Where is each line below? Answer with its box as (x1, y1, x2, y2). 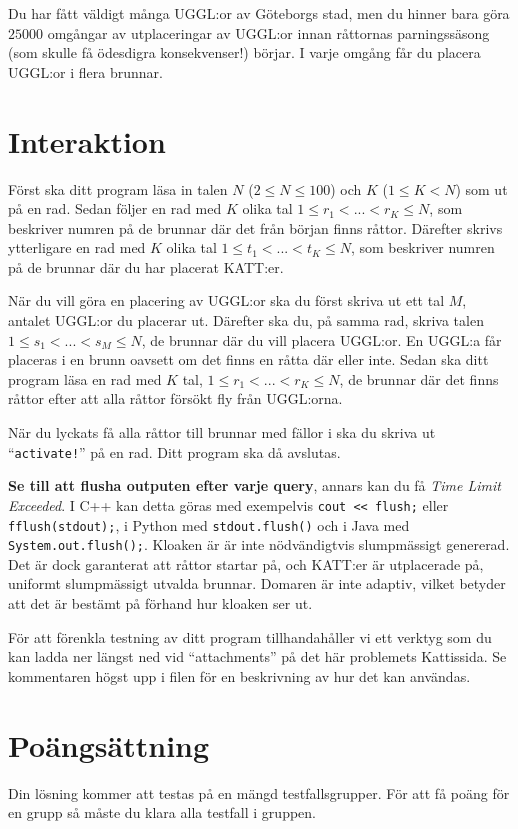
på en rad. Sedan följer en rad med (8, 198, 222, 219)
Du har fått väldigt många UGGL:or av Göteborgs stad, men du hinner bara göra (8, 3, 510, 23)
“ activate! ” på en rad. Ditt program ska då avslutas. (8, 441, 341, 462)
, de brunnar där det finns (339, 368, 499, 389)
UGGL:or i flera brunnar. (8, 61, 163, 82)
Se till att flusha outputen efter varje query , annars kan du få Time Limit (8, 475, 501, 496)
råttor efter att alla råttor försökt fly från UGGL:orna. (8, 388, 343, 409)
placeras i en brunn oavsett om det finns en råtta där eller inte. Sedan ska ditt (8, 349, 489, 370)
